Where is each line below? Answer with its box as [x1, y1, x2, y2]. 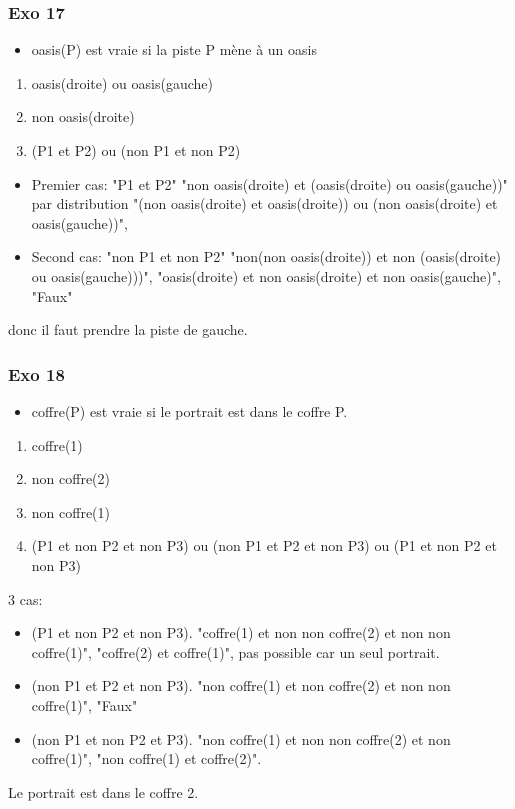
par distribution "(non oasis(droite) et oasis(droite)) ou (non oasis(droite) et [31, 193, 498, 214]
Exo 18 [8, 361, 65, 386]
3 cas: [8, 588, 43, 609]
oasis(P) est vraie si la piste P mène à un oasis [31, 39, 317, 60]
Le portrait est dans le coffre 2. [8, 781, 199, 802]
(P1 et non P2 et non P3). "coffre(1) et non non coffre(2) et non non [31, 622, 451, 643]
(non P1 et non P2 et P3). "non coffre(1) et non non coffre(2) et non [31, 728, 451, 749]
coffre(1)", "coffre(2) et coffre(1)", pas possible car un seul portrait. [31, 641, 440, 662]
